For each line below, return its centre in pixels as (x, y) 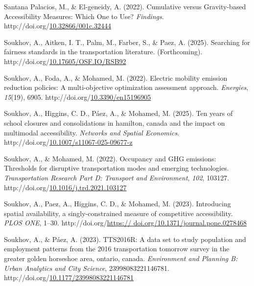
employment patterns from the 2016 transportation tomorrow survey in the (117, 249)
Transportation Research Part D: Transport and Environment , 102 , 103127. (117, 177)
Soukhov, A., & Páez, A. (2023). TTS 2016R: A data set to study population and (125, 239)
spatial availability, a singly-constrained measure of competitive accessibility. (118, 213)
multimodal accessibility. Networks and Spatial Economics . (92, 132)
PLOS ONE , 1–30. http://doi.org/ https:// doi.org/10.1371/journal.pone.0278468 (125, 223)
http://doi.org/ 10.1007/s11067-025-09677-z (68, 142)
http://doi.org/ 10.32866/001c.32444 (58, 26)
